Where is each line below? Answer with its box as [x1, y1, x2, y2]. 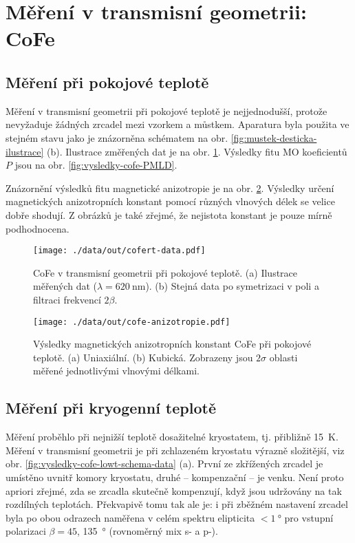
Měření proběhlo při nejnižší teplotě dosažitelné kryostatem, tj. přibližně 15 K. [6, 429, 338, 444]
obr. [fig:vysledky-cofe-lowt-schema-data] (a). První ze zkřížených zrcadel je [6, 456, 323, 471]
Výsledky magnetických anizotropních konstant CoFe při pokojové [33, 337, 312, 351]
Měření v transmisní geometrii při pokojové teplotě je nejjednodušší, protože [6, 103, 327, 118]
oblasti [269, 350, 298, 364]
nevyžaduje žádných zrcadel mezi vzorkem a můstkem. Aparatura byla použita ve [6, 117, 349, 131]
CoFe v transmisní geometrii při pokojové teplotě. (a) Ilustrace [33, 265, 298, 279]
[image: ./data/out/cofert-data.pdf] [33, 246, 206, 256]
